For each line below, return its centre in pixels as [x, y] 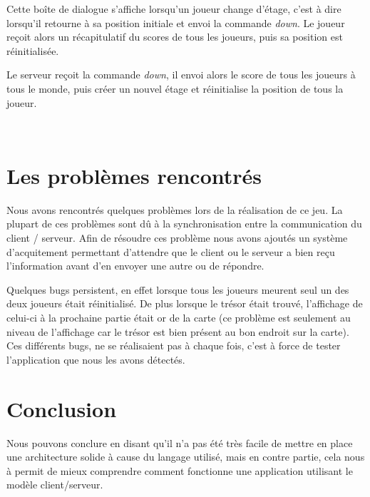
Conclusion [62, 408]
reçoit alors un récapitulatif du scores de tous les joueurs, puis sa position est [175, 37]
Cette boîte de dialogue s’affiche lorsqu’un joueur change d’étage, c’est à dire [174, 9]
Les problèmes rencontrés [134, 175]
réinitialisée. [33, 50]
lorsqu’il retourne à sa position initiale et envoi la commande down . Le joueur [176, 22]
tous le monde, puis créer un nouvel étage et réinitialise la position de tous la [175, 88]
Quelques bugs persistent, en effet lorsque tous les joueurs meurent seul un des [178, 289]
